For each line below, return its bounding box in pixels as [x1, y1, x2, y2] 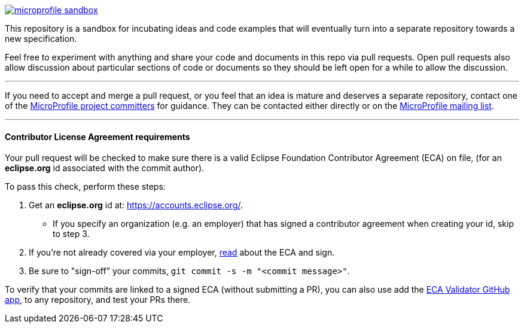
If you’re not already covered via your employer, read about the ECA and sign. [29, 247, 335, 258]
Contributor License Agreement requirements [5, 131, 190, 142]
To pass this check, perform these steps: [5, 181, 166, 192]
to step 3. [53, 229, 90, 239]
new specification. [5, 34, 77, 44]
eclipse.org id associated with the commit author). [5, 163, 205, 174]
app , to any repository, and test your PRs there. [5, 294, 191, 305]
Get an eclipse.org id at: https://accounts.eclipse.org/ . [29, 200, 243, 211]
